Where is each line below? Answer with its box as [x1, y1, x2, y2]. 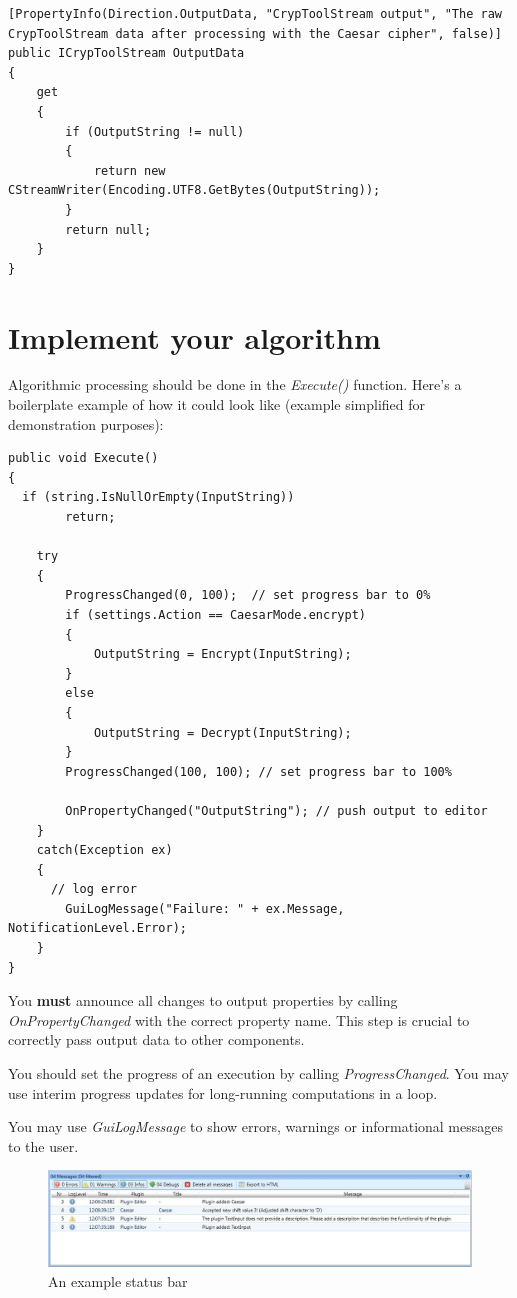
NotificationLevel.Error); [8, 921, 187, 936]
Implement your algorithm [8, 316, 381, 357]
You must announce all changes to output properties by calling [8, 990, 398, 1011]
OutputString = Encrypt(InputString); [93, 647, 352, 662]
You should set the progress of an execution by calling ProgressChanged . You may [8, 1063, 509, 1084]
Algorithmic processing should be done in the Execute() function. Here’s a [8, 374, 462, 395]
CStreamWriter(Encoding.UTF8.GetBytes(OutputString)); [8, 183, 381, 198]
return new [93, 163, 166, 178]
